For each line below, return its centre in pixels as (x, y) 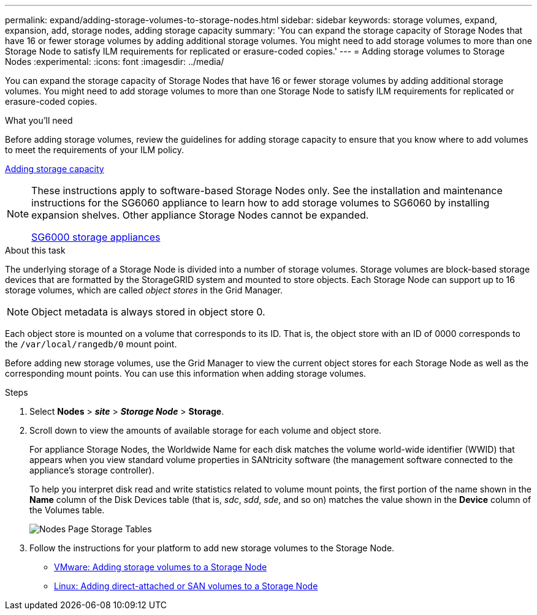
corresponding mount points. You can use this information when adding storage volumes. (186, 373)
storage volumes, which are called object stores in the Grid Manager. (144, 290)
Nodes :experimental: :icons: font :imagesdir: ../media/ (115, 62)
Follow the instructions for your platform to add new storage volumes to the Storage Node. (212, 548)
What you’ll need (39, 120)
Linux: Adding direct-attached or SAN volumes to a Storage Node (186, 586)
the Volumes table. (67, 510)
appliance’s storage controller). (92, 470)
